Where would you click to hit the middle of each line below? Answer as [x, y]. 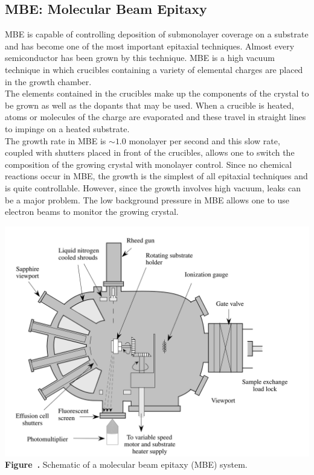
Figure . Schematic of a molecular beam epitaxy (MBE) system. [126, 464]
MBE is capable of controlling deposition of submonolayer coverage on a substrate [157, 34]
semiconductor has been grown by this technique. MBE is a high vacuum [140, 58]
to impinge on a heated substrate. [67, 128]
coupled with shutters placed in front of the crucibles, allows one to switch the [150, 152]
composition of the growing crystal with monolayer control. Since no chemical [149, 164]
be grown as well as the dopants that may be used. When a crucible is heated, [149, 105]
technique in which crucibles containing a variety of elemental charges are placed [154, 69]
